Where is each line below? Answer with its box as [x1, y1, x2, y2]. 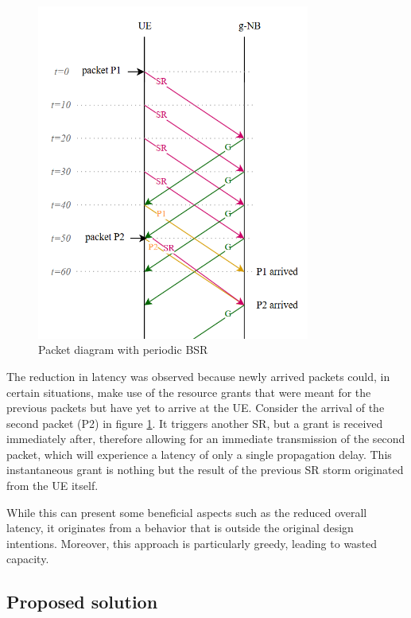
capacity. [6, 550, 49, 567]
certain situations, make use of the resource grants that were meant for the [6, 383, 371, 400]
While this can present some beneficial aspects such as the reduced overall [6, 503, 367, 520]
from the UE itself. [6, 477, 99, 494]
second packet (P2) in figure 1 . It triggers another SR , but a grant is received [6, 414, 383, 431]
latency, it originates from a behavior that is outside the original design [6, 519, 354, 536]
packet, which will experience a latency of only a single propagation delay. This [6, 445, 392, 462]
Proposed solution [6, 589, 158, 614]
